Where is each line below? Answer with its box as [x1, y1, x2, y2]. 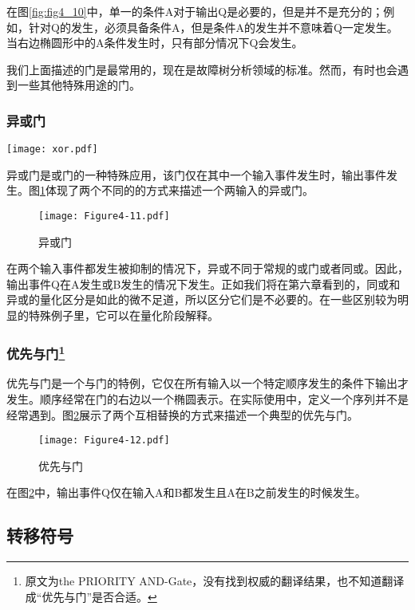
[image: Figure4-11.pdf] [38, 211, 170, 222]
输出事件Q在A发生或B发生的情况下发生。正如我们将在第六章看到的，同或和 [6, 275, 401, 292]
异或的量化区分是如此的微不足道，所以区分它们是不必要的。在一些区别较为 [6, 291, 397, 308]
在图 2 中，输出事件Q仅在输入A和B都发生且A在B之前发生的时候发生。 [6, 484, 366, 501]
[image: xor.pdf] [6, 144, 98, 155]
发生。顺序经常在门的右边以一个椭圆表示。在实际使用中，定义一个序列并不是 [6, 390, 409, 407]
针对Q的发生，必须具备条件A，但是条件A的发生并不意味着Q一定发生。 [28, 18, 398, 35]
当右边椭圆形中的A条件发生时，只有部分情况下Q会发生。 [6, 34, 303, 51]
